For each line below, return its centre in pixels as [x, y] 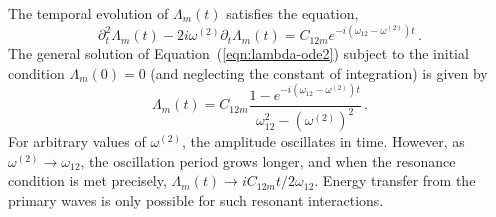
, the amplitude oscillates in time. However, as [323, 141]
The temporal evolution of [88, 13]
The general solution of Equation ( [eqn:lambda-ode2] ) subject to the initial [238, 53]
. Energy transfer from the [395, 180]
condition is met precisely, [87, 180]
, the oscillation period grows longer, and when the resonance [268, 160]
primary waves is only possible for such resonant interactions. [196, 199]
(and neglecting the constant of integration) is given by [319, 72]
